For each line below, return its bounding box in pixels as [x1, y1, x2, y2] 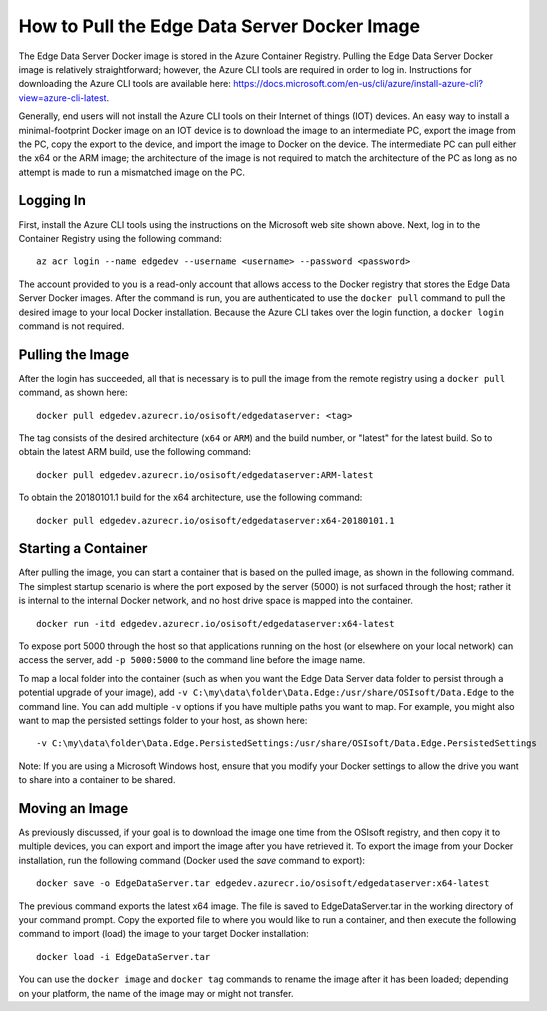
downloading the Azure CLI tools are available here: [18, 78, 232, 90]
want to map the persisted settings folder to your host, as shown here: [18, 714, 308, 726]
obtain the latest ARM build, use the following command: [18, 446, 252, 458]
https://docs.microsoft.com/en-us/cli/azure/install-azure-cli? [233, 78, 484, 90]
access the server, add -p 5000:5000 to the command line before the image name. [18, 654, 366, 666]
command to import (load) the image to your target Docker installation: [18, 928, 309, 940]
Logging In [18, 192, 87, 209]
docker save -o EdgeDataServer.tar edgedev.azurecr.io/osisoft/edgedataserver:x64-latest [36, 878, 490, 889]
